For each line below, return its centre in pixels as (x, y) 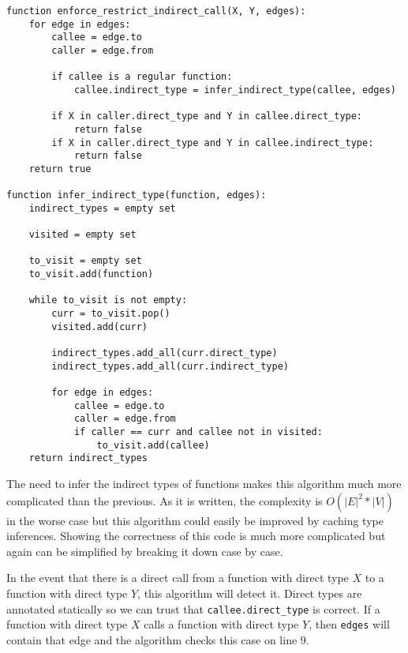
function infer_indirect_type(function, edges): (137, 195)
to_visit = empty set (85, 261)
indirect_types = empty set (102, 208)
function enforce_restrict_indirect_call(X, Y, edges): (156, 11)
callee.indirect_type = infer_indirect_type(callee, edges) (235, 90)
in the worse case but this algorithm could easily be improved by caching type (195, 520)
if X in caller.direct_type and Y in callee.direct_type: (207, 116)
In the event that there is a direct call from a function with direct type (178, 578)
